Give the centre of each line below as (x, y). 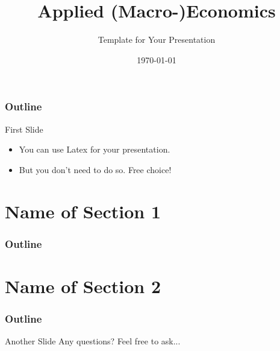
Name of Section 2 (83, 286)
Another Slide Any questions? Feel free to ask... (93, 341)
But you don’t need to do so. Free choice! (95, 169)
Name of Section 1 (83, 211)
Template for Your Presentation (157, 40)
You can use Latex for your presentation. (95, 149)
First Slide (24, 129)
